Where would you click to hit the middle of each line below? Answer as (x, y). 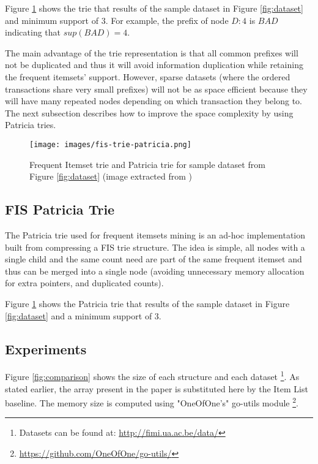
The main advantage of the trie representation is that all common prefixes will (152, 52)
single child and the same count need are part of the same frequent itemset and (153, 259)
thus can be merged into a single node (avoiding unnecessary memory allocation (155, 271)
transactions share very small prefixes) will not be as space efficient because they (156, 89)
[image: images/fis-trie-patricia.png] (110, 144)
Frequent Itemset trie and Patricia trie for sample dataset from (147, 164)
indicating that (33, 32)
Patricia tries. (31, 125)
